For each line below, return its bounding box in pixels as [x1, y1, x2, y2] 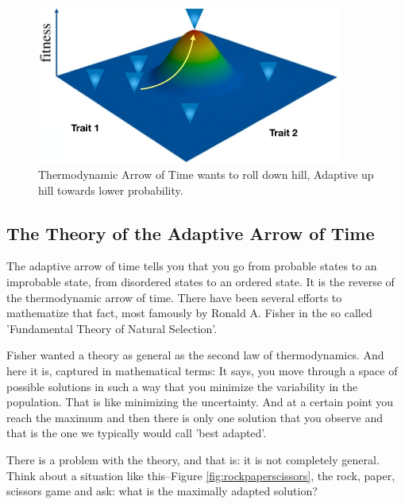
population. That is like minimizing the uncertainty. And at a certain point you [6, 394, 394, 410]
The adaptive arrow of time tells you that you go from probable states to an [6, 258, 377, 274]
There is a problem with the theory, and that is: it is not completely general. [6, 452, 380, 468]
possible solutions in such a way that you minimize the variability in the [6, 378, 358, 394]
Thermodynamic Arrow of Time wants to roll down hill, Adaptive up [38, 166, 374, 183]
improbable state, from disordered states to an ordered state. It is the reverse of [6, 273, 395, 290]
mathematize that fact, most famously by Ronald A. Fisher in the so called [6, 304, 372, 321]
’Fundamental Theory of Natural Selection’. [6, 320, 218, 336]
